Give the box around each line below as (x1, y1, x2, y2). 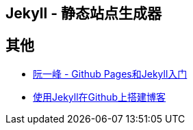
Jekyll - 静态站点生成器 (5, 5, 162, 22)
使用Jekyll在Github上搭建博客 (33, 91, 166, 103)
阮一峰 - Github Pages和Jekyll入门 (33, 67, 188, 80)
